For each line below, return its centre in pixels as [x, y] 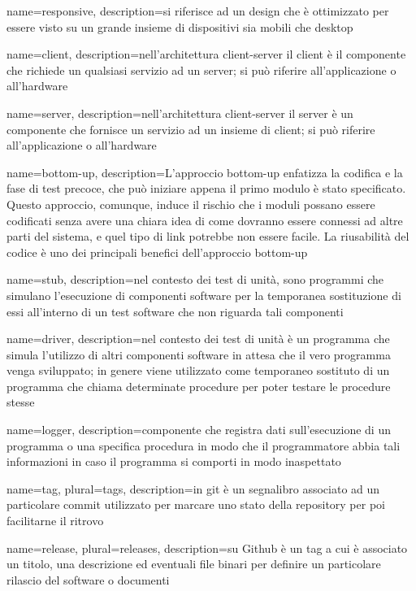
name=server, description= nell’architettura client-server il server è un [180, 113]
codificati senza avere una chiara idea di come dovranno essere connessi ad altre [205, 220]
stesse [21, 402]
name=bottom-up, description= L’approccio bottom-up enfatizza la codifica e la [205, 172]
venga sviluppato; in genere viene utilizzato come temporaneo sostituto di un [198, 370]
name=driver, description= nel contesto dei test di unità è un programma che [198, 339]
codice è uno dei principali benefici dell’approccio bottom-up [157, 252]
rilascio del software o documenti [88, 579]
